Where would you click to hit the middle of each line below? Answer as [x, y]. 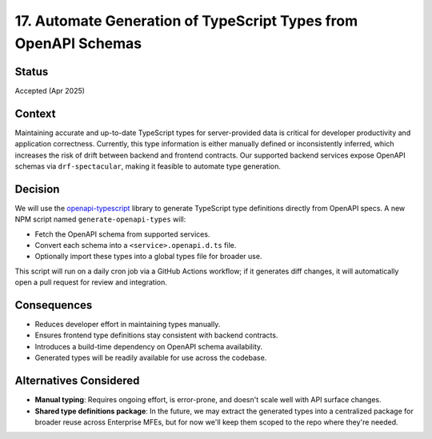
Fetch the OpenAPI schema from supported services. [122, 234]
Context [35, 113]
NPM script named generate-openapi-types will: [100, 219]
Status [32, 72]
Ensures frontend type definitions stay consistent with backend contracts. [156, 335]
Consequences [54, 305]
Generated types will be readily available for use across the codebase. [151, 358]
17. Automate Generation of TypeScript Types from [186, 21]
